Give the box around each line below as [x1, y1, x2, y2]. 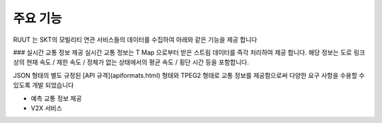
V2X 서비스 [30, 103, 63, 112]
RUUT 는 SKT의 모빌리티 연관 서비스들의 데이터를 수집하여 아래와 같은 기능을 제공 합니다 [13, 35, 257, 44]
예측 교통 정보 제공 [30, 94, 82, 102]
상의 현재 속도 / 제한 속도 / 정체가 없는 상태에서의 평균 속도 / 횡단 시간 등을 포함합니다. [13, 58, 249, 66]
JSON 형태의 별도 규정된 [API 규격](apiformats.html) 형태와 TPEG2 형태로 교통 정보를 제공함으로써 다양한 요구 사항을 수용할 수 [13, 71, 365, 79]
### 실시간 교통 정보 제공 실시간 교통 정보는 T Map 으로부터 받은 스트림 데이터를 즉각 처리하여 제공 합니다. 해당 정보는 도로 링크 [13, 48, 366, 57]
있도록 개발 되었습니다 [13, 81, 74, 90]
